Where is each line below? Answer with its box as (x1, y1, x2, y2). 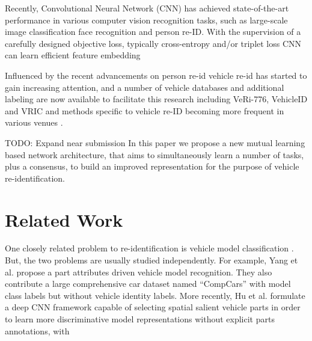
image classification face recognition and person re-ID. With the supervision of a (5, 25, 301, 38)
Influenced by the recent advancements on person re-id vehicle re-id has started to (5, 69, 307, 81)
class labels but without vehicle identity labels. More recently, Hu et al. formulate (5, 289, 305, 301)
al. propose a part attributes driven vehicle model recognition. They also (5, 265, 272, 278)
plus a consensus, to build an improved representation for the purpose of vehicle (5, 160, 299, 173)
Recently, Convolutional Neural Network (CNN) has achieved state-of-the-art (5, 2, 289, 14)
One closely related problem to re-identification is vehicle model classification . (5, 242, 294, 254)
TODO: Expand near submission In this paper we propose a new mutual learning (5, 136, 305, 149)
